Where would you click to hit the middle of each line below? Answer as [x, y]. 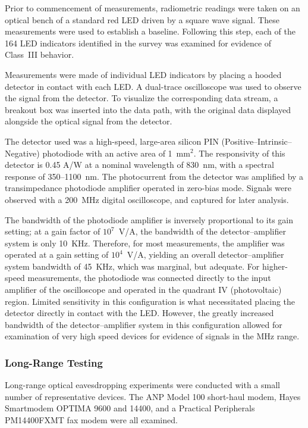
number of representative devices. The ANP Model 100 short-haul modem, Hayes [153, 396]
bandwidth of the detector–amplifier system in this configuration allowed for [144, 324]
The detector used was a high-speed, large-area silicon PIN [112, 141]
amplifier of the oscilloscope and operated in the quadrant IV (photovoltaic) [143, 290]
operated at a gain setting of [57, 254]
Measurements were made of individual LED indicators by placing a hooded [143, 74]
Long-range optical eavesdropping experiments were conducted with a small [142, 385]
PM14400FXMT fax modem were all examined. [91, 420]
